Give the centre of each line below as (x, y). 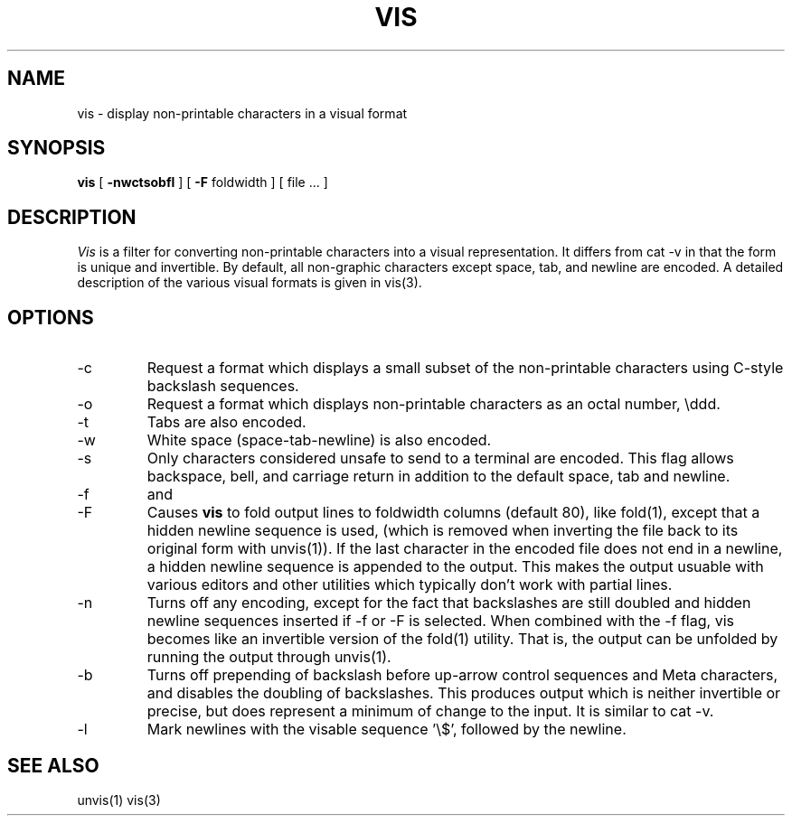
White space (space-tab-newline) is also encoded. (319, 440)
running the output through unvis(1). (269, 657)
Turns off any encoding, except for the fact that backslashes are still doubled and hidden (449, 603)
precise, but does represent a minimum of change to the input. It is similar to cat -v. (430, 711)
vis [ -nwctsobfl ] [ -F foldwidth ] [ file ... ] (203, 182)
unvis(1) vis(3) (119, 800)
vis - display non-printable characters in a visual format (242, 113)
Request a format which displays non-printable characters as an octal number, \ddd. (434, 404)
